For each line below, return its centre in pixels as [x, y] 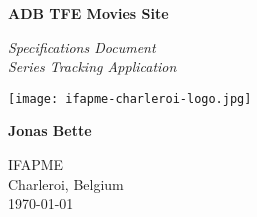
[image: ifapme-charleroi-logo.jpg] [130, 98]
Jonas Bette [50, 130]
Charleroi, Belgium [66, 183]
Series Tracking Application [92, 66]
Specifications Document [82, 46]
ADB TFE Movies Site [88, 13]
